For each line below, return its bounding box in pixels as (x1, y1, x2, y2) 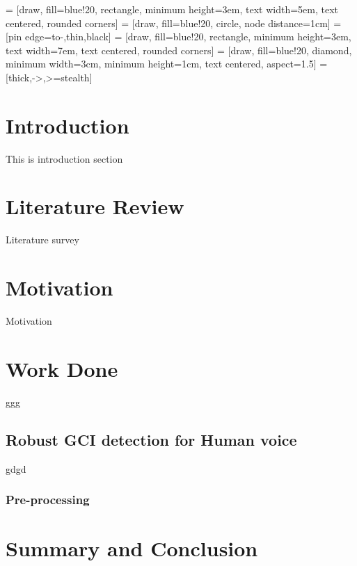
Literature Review (6, 192, 184, 220)
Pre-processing (6, 491, 90, 508)
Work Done (6, 354, 118, 382)
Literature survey (6, 232, 79, 247)
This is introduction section (6, 151, 123, 165)
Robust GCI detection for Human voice (6, 428, 297, 450)
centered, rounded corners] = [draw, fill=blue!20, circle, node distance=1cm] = (6, 15, 342, 30)
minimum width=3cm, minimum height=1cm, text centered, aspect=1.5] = (6, 56, 328, 71)
